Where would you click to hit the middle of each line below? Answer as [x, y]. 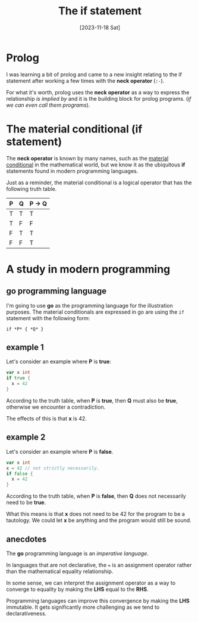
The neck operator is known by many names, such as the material [87, 158]
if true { [18, 378]
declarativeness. [26, 613]
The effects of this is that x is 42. [47, 418]
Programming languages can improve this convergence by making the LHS [98, 601]
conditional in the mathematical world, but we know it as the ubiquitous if [96, 165]
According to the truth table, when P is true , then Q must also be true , [92, 400]
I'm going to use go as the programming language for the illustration [90, 305]
